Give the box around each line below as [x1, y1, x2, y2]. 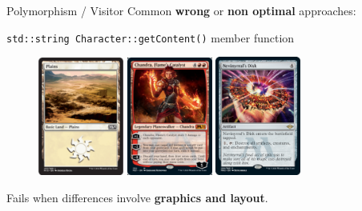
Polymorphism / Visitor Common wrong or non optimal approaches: [6, 2, 356, 18]
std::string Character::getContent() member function [6, 29, 295, 46]
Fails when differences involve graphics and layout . [6, 189, 268, 205]
